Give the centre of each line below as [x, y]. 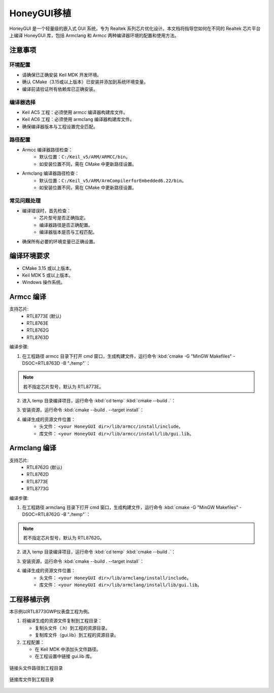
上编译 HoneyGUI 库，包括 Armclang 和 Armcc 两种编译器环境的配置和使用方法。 [94, 35]
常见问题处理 [25, 201]
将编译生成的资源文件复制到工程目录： [62, 621]
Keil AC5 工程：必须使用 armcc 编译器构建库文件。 [75, 112]
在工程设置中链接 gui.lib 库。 [65, 656]
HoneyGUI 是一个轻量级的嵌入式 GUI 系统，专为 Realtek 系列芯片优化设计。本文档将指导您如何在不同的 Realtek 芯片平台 [135, 28]
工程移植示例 [29, 599]
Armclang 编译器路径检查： [51, 173]
